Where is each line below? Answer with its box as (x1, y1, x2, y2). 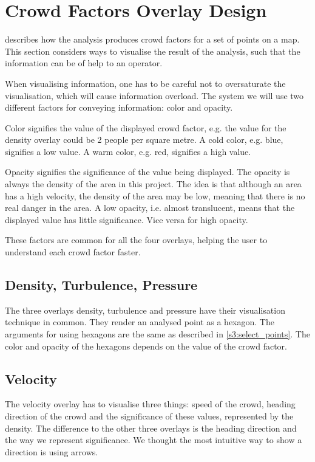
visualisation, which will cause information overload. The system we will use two (5, 89, 304, 102)
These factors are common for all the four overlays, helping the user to (5, 233, 268, 246)
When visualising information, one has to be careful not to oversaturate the (5, 77, 286, 89)
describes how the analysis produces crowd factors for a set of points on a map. (5, 33, 300, 46)
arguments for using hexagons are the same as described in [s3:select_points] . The (5, 328, 310, 340)
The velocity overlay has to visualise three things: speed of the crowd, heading (5, 398, 296, 410)
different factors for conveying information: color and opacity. (5, 101, 233, 114)
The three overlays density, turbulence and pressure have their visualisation (5, 303, 285, 316)
